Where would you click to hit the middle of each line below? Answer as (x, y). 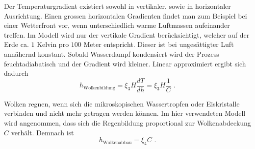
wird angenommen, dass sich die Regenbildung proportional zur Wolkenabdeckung (127, 123)
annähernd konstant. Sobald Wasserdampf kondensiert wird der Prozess (112, 53)
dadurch (16, 73)
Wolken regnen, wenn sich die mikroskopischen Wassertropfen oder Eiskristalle (122, 103)
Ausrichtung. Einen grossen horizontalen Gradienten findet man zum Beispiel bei (126, 15)
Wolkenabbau (117, 142)
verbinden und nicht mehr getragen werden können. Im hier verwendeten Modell (125, 113)
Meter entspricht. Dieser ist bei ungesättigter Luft (159, 44)
